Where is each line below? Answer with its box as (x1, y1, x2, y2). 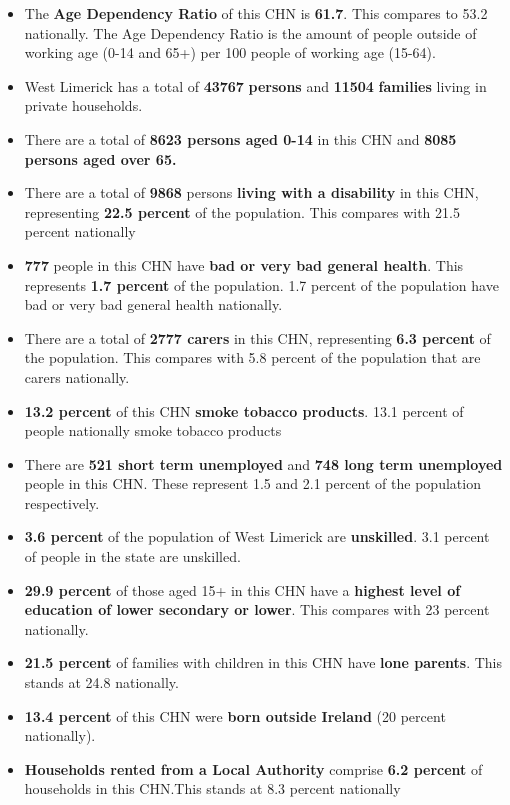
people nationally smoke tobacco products (24, 420, 282, 441)
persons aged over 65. (24, 148, 177, 169)
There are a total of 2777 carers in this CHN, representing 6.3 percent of (24, 327, 491, 348)
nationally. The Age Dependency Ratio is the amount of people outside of (24, 22, 477, 43)
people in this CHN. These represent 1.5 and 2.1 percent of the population (24, 473, 481, 494)
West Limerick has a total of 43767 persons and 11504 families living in (24, 75, 487, 96)
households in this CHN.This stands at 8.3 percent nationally (24, 778, 401, 799)
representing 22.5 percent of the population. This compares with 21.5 (24, 201, 460, 222)
